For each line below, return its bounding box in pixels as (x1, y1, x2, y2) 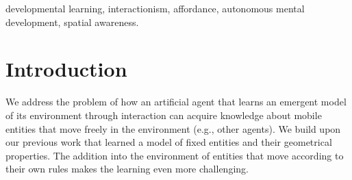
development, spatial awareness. (5, 14, 139, 29)
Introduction (5, 55, 127, 83)
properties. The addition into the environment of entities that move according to (5, 148, 344, 162)
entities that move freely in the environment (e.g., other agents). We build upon (5, 121, 341, 136)
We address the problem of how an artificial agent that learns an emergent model (5, 94, 347, 109)
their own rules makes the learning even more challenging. (5, 162, 249, 176)
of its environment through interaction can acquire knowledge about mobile (5, 107, 322, 122)
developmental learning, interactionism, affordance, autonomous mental (5, 1, 305, 15)
